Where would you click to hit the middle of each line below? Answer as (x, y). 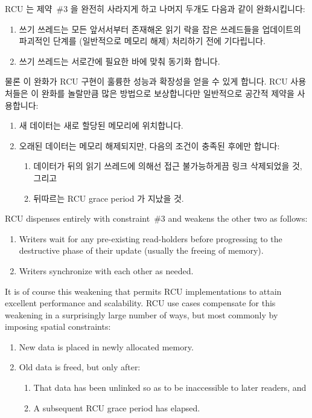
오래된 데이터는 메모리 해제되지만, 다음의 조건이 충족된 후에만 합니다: (149, 145)
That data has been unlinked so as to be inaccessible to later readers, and (170, 387)
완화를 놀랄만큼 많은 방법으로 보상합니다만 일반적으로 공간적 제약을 (168, 93)
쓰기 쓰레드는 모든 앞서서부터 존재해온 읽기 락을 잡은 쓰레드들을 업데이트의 (160, 29)
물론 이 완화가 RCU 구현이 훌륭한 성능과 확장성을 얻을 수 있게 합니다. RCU (146, 81)
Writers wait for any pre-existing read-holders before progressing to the (151, 238)
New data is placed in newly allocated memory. (106, 346)
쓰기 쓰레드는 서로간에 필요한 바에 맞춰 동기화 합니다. (119, 61)
